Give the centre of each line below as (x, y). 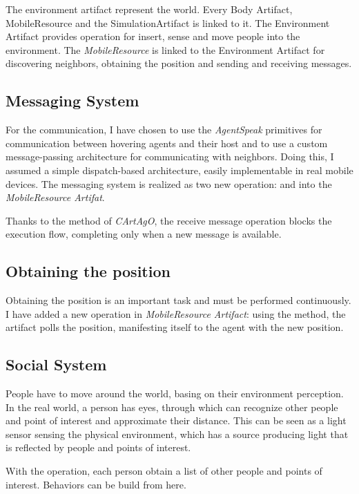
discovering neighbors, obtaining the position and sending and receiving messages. (179, 63)
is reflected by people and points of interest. (98, 447)
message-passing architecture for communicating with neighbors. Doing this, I (170, 156)
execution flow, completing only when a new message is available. (144, 234)
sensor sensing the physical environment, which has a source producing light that (177, 434)
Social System (56, 364)
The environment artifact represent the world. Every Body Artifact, (149, 9)
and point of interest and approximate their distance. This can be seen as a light (176, 420)
